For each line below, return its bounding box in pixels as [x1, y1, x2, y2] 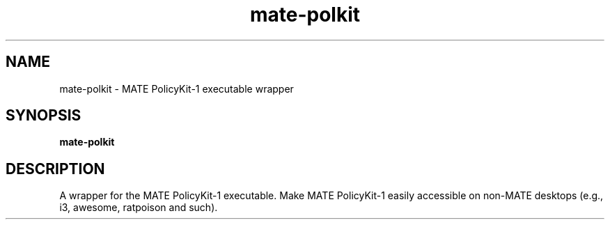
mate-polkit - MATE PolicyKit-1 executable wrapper [59, 82, 294, 95]
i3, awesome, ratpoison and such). [59, 201, 218, 214]
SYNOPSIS [6, 107, 81, 125]
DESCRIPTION [6, 160, 105, 178]
